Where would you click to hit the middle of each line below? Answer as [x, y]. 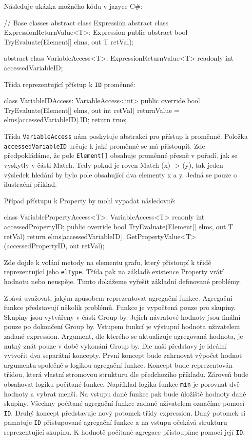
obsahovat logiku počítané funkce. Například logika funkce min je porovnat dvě [122, 384]
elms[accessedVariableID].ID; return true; [65, 120]
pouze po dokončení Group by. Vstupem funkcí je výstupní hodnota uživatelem [122, 326]
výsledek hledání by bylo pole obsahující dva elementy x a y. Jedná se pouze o [120, 174]
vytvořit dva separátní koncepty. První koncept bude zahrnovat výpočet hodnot [123, 355]
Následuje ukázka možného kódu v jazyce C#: [73, 6]
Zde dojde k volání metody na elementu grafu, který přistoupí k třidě [107, 262]
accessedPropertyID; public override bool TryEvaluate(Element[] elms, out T [119, 226]
